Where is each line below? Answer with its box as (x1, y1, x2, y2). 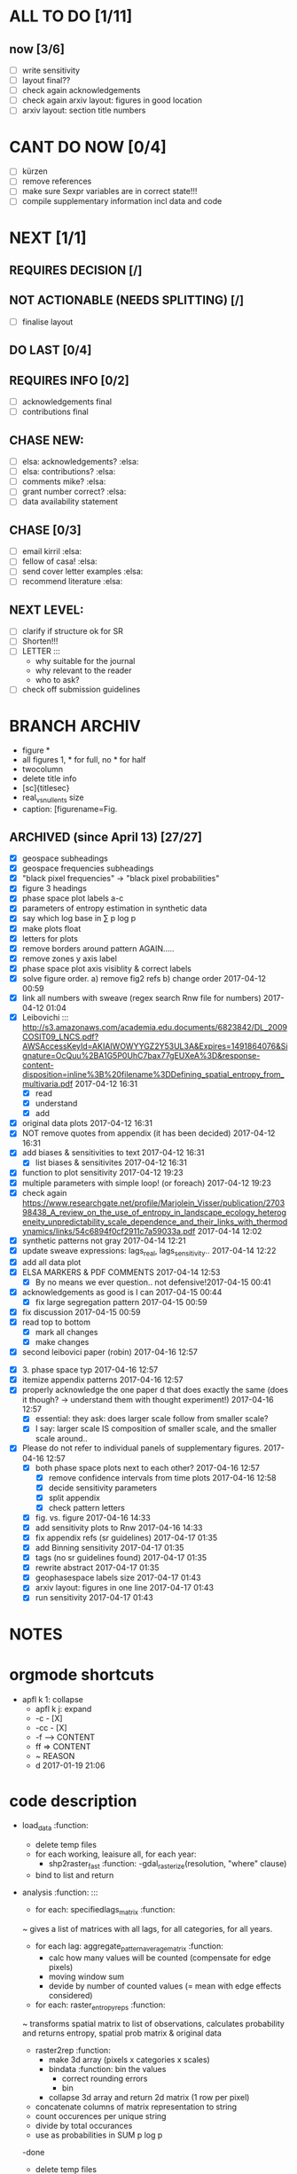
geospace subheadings (21, 853, 108, 864)
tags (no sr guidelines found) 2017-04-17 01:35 (35, 1552, 207, 1563)
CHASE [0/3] (9, 522, 82, 537)
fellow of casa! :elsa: (21, 556, 98, 567)
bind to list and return (35, 1870, 114, 1881)
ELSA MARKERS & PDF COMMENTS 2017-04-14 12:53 (21, 1266, 221, 1278)
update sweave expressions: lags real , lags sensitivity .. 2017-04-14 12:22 (21, 1245, 277, 1258)
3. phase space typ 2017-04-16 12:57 (21, 1365, 159, 1375)
